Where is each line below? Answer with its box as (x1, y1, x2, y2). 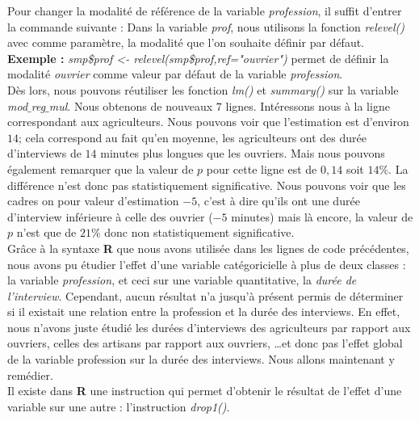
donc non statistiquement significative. (104, 224, 295, 241)
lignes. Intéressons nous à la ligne (225, 97, 390, 114)
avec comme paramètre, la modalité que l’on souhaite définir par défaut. (7, 34, 365, 51)
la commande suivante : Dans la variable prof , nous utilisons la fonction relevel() (7, 18, 405, 35)
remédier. (7, 366, 53, 383)
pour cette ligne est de (206, 160, 317, 177)
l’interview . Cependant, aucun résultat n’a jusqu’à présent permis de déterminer (7, 287, 404, 304)
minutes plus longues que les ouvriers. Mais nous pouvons (100, 145, 385, 162)
